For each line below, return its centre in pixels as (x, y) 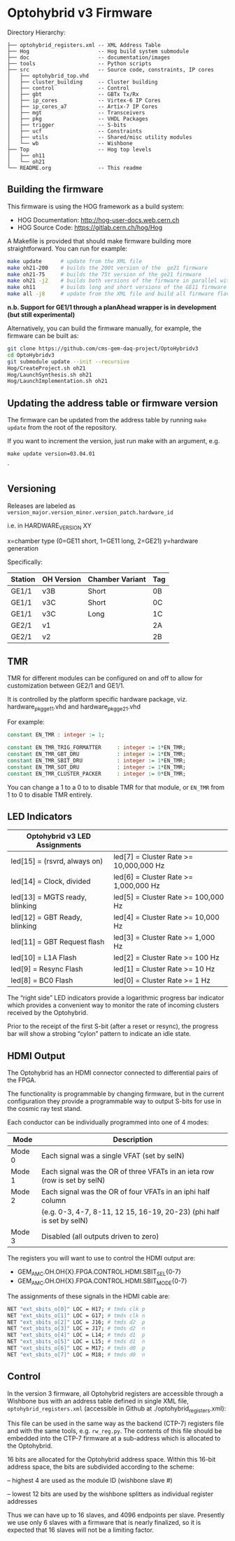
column (54, 1201)
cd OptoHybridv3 (31, 355)
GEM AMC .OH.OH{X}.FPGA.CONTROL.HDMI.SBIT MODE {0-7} (102, 1281)
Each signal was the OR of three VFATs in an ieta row (128, 1171)
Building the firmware (55, 190)
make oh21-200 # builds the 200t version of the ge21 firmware (108, 268)
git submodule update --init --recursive (69, 362)
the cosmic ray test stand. (45, 1109)
